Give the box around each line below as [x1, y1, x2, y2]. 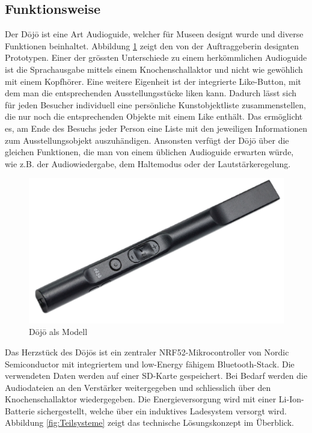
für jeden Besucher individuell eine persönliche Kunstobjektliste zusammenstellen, [5, 98, 306, 111]
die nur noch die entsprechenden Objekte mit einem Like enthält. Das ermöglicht [5, 110, 303, 123]
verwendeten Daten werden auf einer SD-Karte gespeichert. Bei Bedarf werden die [5, 369, 308, 382]
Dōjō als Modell [29, 325, 88, 338]
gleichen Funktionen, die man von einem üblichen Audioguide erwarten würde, [5, 146, 294, 158]
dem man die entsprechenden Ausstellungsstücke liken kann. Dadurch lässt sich [5, 87, 297, 99]
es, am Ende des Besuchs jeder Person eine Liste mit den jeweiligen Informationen [5, 121, 307, 134]
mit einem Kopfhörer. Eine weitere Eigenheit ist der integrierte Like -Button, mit [5, 75, 302, 87]
